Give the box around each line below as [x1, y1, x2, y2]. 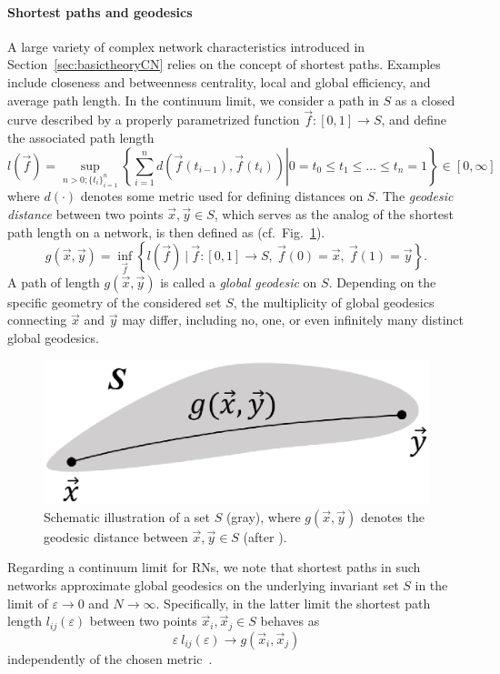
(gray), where [225, 507, 301, 526]
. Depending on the [328, 272, 436, 291]
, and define [381, 110, 447, 129]
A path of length [7, 272, 100, 291]
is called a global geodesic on [160, 272, 317, 291]
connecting [7, 310, 67, 329]
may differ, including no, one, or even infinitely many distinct [122, 310, 464, 329]
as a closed [395, 90, 455, 109]
